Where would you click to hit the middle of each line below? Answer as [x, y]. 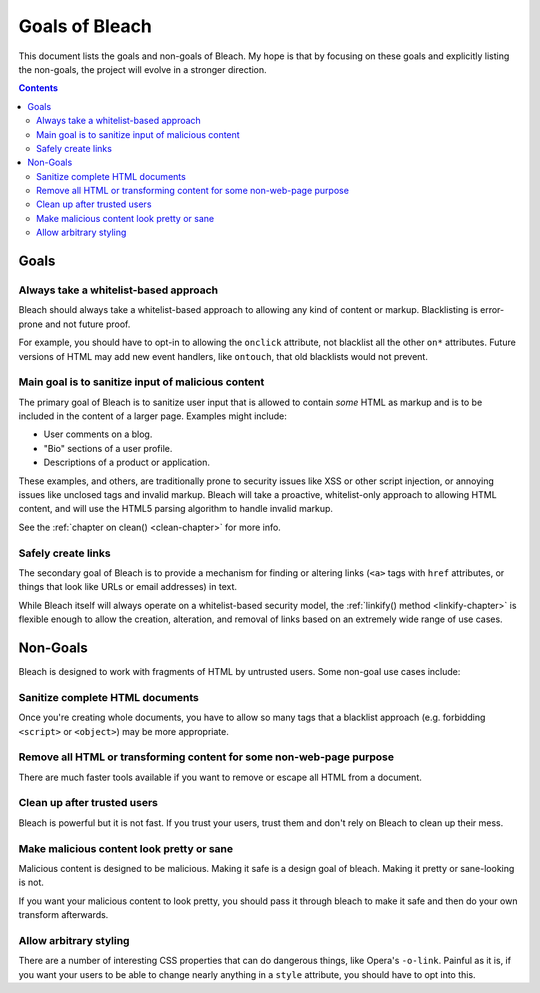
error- [492, 310]
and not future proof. [88, 324]
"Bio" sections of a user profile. [108, 448]
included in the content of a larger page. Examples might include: [152, 416]
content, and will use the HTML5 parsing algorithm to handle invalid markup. [176, 509]
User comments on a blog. [98, 434]
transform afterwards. [63, 915]
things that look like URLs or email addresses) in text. [128, 587]
